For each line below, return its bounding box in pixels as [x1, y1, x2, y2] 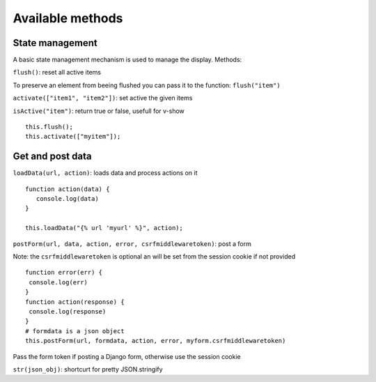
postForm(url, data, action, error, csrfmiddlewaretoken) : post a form [13, 239, 252, 247]
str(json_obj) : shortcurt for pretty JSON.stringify [13, 365, 163, 373]
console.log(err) [29, 278, 88, 286]
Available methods [13, 10, 123, 26]
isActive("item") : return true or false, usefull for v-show [13, 107, 185, 115]
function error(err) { [25, 268, 103, 277]
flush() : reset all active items [13, 68, 102, 77]
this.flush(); [25, 123, 73, 131]
